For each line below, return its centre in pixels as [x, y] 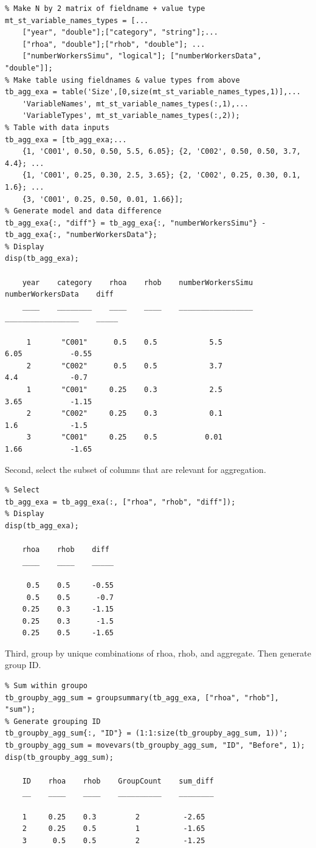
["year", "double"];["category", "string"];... [120, 33]
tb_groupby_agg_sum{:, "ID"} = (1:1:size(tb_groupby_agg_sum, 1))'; [146, 733]
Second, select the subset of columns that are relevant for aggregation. [136, 469]
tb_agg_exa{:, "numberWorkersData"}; [81, 235]
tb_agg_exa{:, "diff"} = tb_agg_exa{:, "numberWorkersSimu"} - [136, 223]
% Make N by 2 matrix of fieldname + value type [105, 9]
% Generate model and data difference [83, 211]
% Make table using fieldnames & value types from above [122, 80]
